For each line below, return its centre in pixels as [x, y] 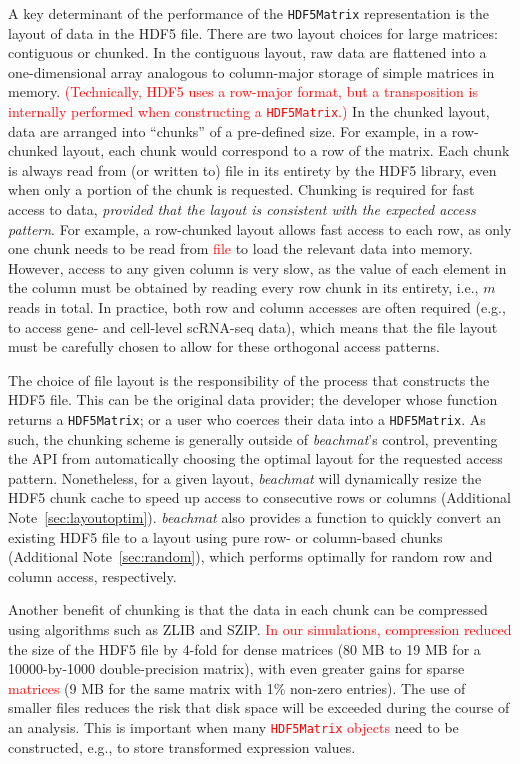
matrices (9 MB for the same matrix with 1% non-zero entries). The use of [237, 687]
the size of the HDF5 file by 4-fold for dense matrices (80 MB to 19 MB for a [244, 648]
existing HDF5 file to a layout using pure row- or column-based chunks [225, 536]
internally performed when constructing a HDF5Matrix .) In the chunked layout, [249, 111]
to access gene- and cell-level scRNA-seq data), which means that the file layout [253, 326]
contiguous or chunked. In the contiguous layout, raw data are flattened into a [247, 52]
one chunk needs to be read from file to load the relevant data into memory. [240, 248]
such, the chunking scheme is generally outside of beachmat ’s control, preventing [253, 438]
